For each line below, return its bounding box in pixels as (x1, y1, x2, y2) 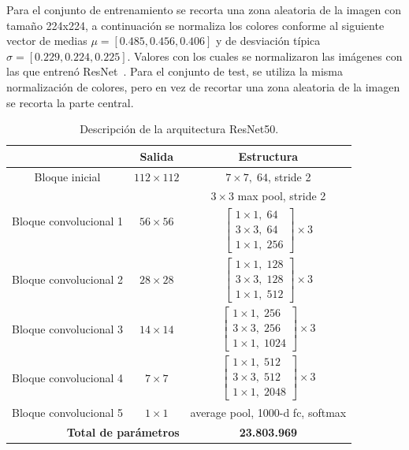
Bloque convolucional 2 (12, 271, 123, 288)
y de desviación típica (216, 32, 321, 49)
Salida (139, 147, 173, 164)
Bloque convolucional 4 (12, 370, 123, 386)
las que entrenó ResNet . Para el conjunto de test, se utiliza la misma (6, 63, 344, 80)
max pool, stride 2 (237, 188, 326, 204)
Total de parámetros (66, 423, 180, 440)
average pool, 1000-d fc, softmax (190, 404, 347, 420)
